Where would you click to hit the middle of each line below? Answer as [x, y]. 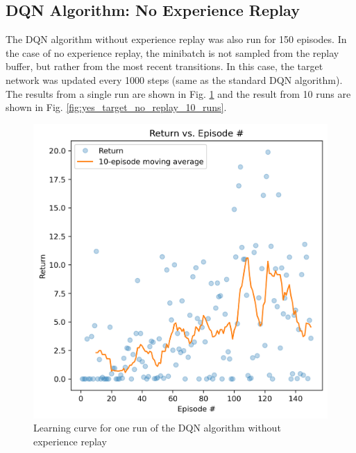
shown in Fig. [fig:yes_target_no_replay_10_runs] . [116, 107]
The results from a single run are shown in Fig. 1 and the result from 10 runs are [178, 93]
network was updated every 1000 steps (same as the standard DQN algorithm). [174, 79]
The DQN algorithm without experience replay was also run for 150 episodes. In [176, 39]
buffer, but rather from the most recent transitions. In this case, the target [164, 66]
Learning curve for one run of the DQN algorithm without [157, 428]
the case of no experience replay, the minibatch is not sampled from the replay [172, 52]
